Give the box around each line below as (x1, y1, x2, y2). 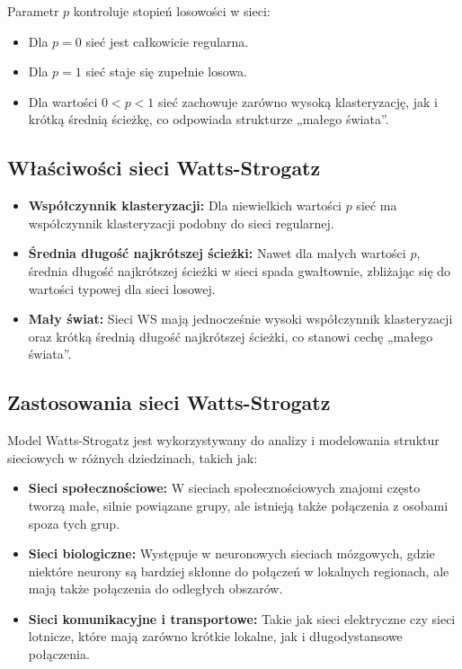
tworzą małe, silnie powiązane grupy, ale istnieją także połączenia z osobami (28, 495, 449, 514)
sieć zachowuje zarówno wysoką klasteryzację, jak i (158, 92, 438, 111)
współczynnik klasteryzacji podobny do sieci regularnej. (28, 213, 334, 232)
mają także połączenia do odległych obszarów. (28, 579, 283, 598)
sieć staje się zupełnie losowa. (85, 62, 247, 81)
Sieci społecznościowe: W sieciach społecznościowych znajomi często (28, 478, 421, 497)
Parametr (7, 2, 59, 20)
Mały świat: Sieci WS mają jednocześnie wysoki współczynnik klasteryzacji (28, 309, 453, 328)
